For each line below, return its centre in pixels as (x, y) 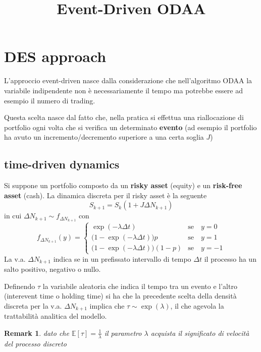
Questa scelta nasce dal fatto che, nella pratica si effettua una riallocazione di (124, 117)
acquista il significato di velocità (200, 333)
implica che (107, 305)
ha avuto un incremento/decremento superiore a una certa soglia (104, 137)
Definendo (20, 286)
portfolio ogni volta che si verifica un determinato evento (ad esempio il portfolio (130, 127)
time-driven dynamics (62, 164)
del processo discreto (35, 343)
